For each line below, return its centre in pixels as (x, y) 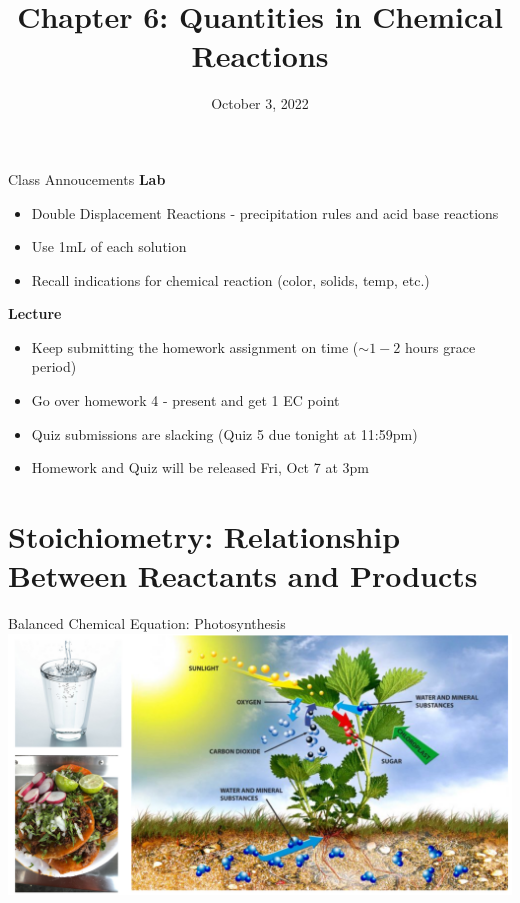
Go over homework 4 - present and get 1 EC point (185, 400)
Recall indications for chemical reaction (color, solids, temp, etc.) (230, 279)
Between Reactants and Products (243, 575)
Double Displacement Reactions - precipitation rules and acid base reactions (265, 212)
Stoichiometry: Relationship (204, 536)
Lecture (35, 313)
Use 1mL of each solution (109, 246)
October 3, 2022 (260, 103)
